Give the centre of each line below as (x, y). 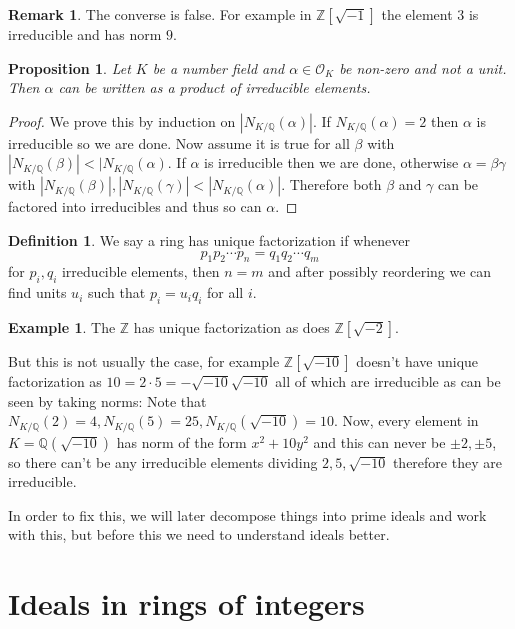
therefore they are (447, 461)
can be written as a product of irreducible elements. (214, 87)
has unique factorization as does (231, 326)
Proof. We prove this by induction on (122, 120)
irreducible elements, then (140, 271)
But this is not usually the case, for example (144, 360)
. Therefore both (331, 184)
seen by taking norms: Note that (107, 400)
